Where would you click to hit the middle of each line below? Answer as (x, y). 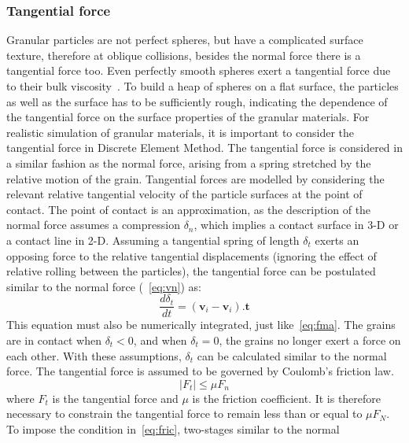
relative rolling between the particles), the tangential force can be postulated (191, 271)
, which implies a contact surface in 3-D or (296, 225)
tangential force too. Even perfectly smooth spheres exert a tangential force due (199, 70)
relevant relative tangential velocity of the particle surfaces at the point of (184, 194)
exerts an (337, 240)
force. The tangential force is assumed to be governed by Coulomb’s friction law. (200, 371)
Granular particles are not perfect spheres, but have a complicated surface (185, 40)
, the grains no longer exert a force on (310, 340)
